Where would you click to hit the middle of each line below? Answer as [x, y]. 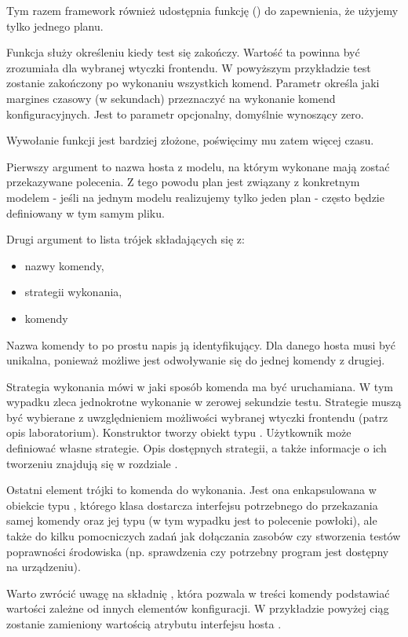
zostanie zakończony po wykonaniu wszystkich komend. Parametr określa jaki [193, 83]
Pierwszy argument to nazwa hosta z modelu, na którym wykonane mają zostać [198, 166]
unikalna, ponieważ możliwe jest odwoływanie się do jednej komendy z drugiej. [196, 360]
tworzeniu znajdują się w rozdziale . [92, 463]
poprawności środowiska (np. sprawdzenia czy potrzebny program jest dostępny [198, 551]
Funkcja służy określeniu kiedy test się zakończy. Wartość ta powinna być [183, 52]
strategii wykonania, [73, 292]
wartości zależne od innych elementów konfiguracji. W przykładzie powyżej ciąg [198, 608]
